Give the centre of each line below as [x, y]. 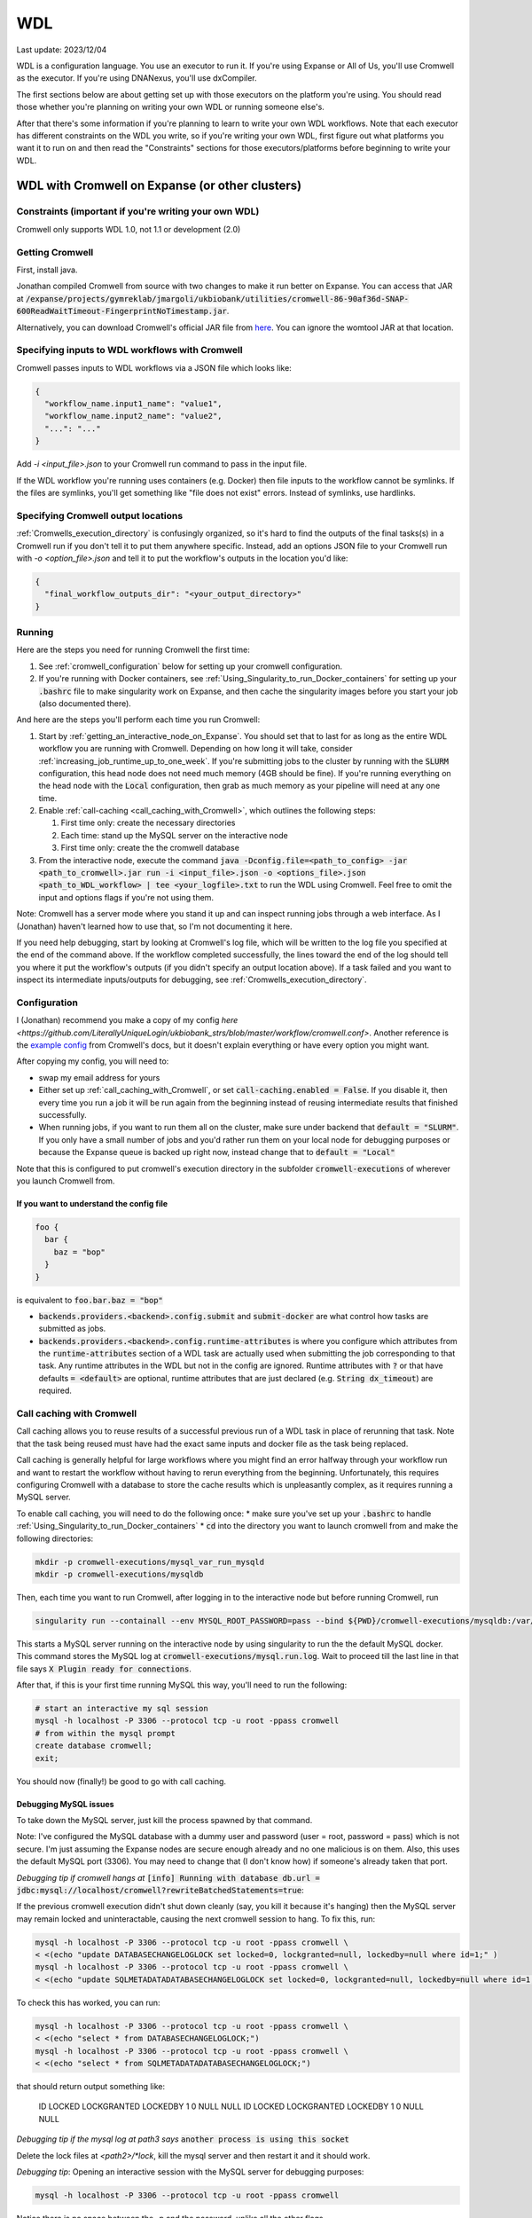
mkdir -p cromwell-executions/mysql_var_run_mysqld [150, 1562]
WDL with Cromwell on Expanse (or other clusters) [159, 186]
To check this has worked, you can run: [88, 2002]
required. [55, 1391]
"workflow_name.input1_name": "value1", [133, 404]
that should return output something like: [91, 2086]
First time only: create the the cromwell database [150, 848]
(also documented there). [85, 703]
